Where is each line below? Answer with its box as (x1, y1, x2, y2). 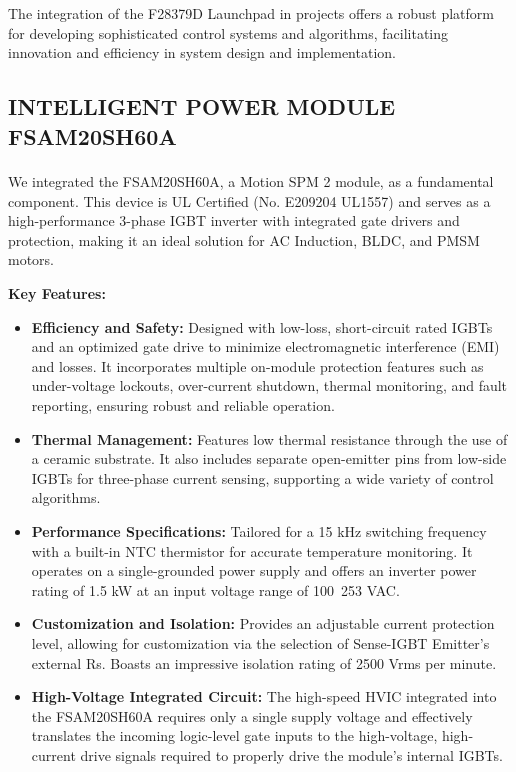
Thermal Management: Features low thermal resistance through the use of (31, 428, 508, 449)
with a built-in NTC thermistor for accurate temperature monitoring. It (31, 540, 473, 561)
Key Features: (8, 283, 106, 303)
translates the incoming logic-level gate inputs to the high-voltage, (31, 725, 438, 746)
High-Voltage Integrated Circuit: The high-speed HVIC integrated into (31, 686, 497, 707)
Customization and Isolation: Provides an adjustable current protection (31, 613, 495, 634)
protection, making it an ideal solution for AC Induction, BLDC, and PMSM (8, 229, 480, 250)
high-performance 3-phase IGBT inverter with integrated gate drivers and (8, 210, 460, 231)
